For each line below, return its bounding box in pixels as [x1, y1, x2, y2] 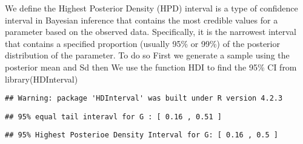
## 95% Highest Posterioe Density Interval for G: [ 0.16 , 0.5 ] [5, 131, 279, 140]
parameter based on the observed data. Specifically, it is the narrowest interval [5, 25, 296, 38]
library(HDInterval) [5, 72, 78, 85]
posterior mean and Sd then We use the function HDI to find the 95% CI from [5, 60, 297, 73]
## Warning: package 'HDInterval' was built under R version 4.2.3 [5, 94, 283, 103]
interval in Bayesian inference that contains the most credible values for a [5, 13, 278, 26]
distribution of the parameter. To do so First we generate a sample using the [5, 49, 290, 61]
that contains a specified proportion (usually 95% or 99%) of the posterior [5, 37, 280, 49]
